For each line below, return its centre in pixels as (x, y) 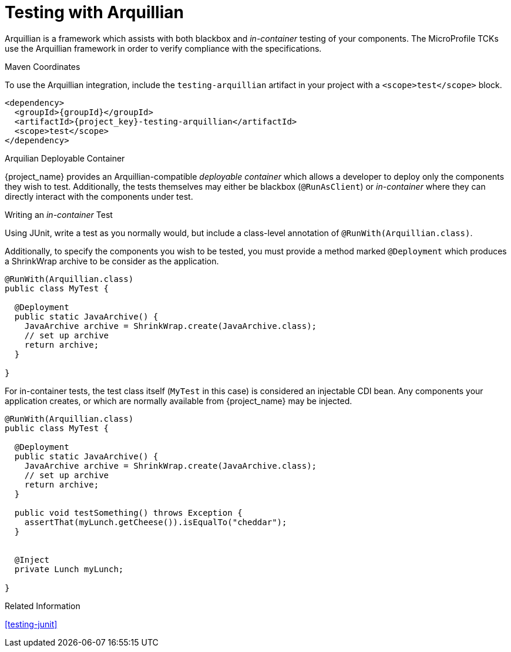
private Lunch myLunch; (69, 569)
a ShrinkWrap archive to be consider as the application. (112, 261)
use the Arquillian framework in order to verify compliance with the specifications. (163, 48)
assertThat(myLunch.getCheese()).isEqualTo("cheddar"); (156, 522)
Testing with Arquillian (94, 12)
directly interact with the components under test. (99, 196)
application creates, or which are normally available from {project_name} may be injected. (179, 401)
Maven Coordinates (43, 66)
